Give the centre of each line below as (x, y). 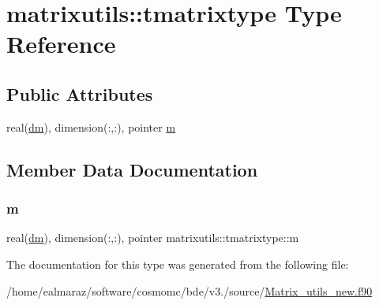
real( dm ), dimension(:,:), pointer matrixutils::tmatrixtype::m (153, 238)
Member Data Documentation (132, 169)
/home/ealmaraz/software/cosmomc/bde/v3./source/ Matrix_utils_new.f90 (189, 290)
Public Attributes (80, 93)
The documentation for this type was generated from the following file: (178, 264)
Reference (61, 44)
